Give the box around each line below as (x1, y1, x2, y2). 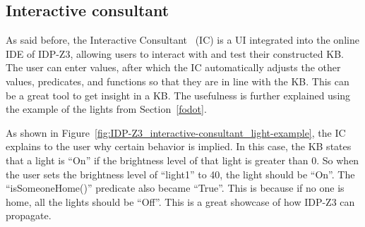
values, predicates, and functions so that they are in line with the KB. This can (6, 73, 349, 88)
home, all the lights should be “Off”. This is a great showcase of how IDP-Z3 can (6, 194, 355, 209)
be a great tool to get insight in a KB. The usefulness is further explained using (6, 87, 351, 102)
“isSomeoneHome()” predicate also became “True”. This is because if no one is (6, 180, 345, 195)
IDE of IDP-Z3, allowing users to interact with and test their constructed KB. (6, 46, 344, 61)
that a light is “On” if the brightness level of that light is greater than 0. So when (6, 152, 359, 167)
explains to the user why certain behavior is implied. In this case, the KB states (6, 139, 352, 154)
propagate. (6, 208, 52, 223)
